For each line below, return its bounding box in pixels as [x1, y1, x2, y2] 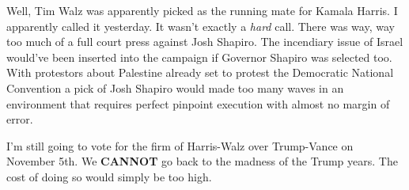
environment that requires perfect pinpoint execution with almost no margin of [6, 95, 390, 112]
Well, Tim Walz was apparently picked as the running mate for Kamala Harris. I [6, 2, 398, 18]
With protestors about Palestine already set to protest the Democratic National [6, 64, 394, 81]
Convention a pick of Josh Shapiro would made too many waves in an [6, 79, 344, 96]
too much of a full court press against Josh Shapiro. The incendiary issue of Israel [6, 33, 403, 50]
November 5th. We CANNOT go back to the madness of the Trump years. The [6, 153, 398, 169]
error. [6, 111, 33, 127]
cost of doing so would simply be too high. [6, 168, 212, 184]
